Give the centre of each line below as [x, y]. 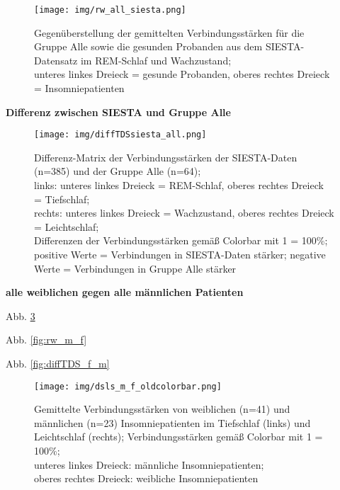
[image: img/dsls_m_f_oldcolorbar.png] [128, 386]
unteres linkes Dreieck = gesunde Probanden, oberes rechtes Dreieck [182, 74]
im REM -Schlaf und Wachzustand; [156, 60]
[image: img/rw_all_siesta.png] [110, 10]
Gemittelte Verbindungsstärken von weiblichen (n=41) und [162, 409]
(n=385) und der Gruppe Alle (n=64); [118, 171]
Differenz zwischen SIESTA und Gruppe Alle [118, 112]
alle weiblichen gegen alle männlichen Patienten [125, 292]
